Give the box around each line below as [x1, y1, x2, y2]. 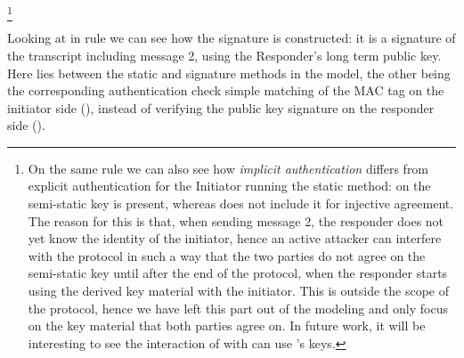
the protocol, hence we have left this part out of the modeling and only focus [28, 298, 448, 317]
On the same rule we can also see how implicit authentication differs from [28, 159, 429, 177]
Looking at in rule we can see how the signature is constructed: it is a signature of [7, 28, 456, 47]
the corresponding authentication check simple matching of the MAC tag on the [7, 81, 444, 100]
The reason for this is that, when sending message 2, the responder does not [28, 211, 444, 230]
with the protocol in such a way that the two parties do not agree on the [28, 246, 426, 264]
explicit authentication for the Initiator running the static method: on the [28, 176, 431, 195]
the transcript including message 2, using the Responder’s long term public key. [7, 45, 442, 64]
